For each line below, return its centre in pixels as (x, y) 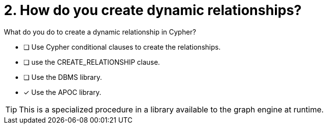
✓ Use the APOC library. (62, 92)
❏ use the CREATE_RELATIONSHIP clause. (92, 62)
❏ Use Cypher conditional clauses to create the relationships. (122, 47)
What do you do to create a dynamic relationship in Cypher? (100, 32)
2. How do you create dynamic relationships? (153, 10)
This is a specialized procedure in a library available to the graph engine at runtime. (172, 109)
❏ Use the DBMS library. (63, 77)
